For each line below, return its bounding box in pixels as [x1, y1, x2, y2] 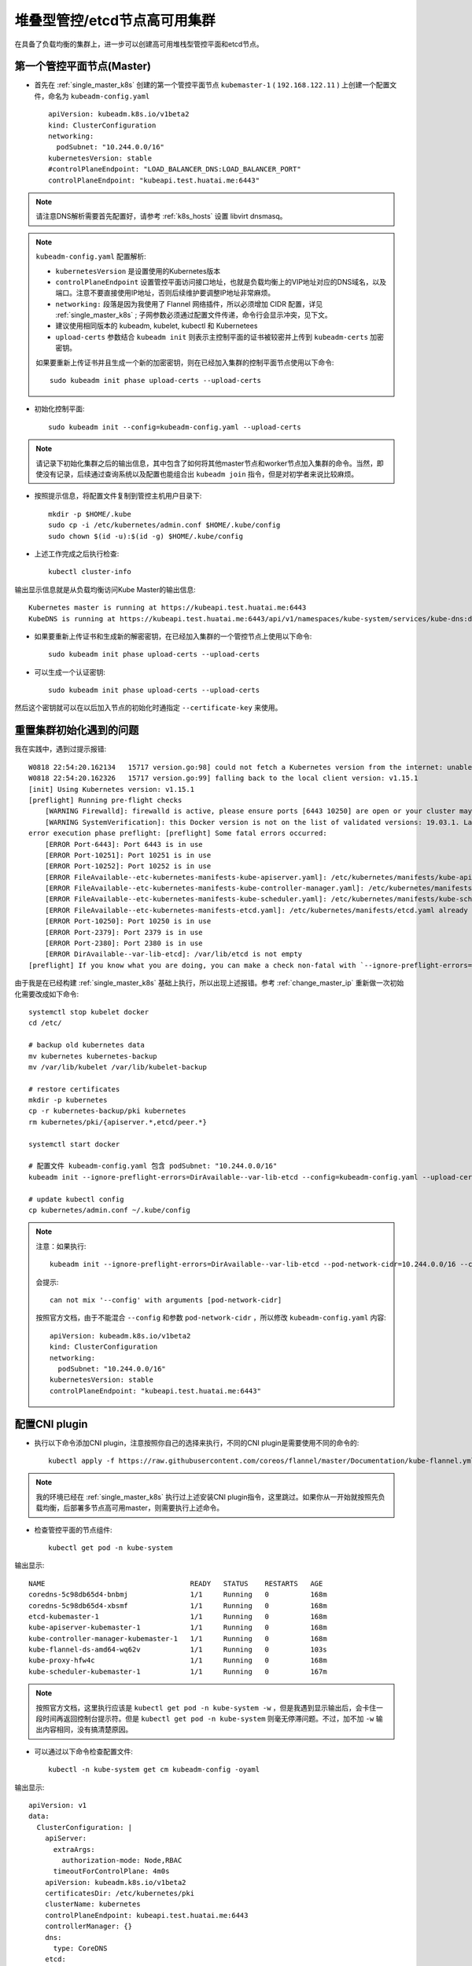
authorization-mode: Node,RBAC [61, 1856, 183, 1865]
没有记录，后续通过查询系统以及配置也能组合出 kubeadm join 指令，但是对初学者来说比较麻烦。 [42, 469, 359, 479]
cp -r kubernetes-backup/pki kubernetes [28, 1106, 186, 1116]
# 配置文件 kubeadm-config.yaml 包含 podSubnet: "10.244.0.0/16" [28, 1162, 278, 1171]
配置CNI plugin [14, 1417, 88, 1430]
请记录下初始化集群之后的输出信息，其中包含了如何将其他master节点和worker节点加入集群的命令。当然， [35, 458, 378, 468]
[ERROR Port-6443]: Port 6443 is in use [44, 840, 204, 849]
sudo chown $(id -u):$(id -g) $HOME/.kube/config [48, 532, 244, 540]
